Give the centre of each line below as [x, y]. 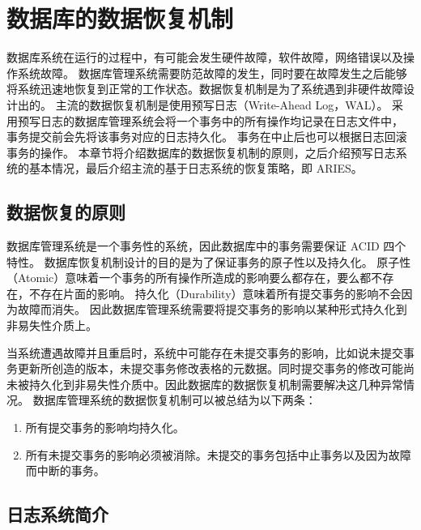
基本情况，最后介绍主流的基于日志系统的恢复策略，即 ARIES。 [196, 168]
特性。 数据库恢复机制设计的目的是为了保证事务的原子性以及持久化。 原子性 [209, 261]
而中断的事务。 [65, 470]
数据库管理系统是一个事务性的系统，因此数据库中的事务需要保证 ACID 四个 [206, 246]
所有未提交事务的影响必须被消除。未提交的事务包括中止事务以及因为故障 [218, 454]
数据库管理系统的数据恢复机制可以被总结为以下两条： [174, 400]
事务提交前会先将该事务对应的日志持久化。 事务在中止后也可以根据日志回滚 [207, 137]
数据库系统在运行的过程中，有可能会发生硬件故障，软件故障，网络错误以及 [205, 57]
